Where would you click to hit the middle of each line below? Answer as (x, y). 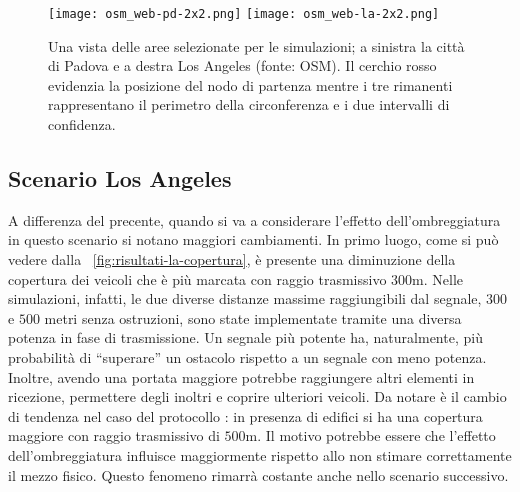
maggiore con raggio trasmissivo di (114, 435)
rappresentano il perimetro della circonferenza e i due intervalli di (249, 104)
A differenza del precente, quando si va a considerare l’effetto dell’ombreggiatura (254, 219)
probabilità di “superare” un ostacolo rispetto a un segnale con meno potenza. (247, 356)
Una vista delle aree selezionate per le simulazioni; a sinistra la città (256, 45)
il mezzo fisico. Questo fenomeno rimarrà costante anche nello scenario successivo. (258, 474)
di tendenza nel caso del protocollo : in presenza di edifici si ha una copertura (245, 415)
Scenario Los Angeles (120, 178)
